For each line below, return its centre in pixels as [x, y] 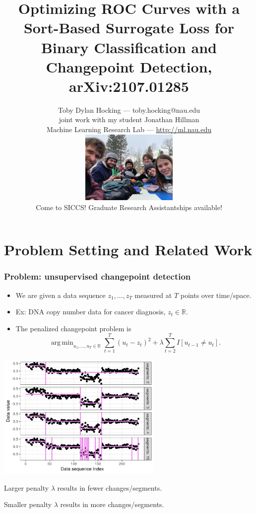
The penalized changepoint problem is [73, 328]
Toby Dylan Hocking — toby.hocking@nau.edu [129, 110]
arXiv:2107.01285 [129, 86]
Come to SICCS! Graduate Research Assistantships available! [129, 207]
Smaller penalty [28, 504]
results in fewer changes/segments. [110, 487]
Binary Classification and [129, 47]
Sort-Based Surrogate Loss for [129, 28]
